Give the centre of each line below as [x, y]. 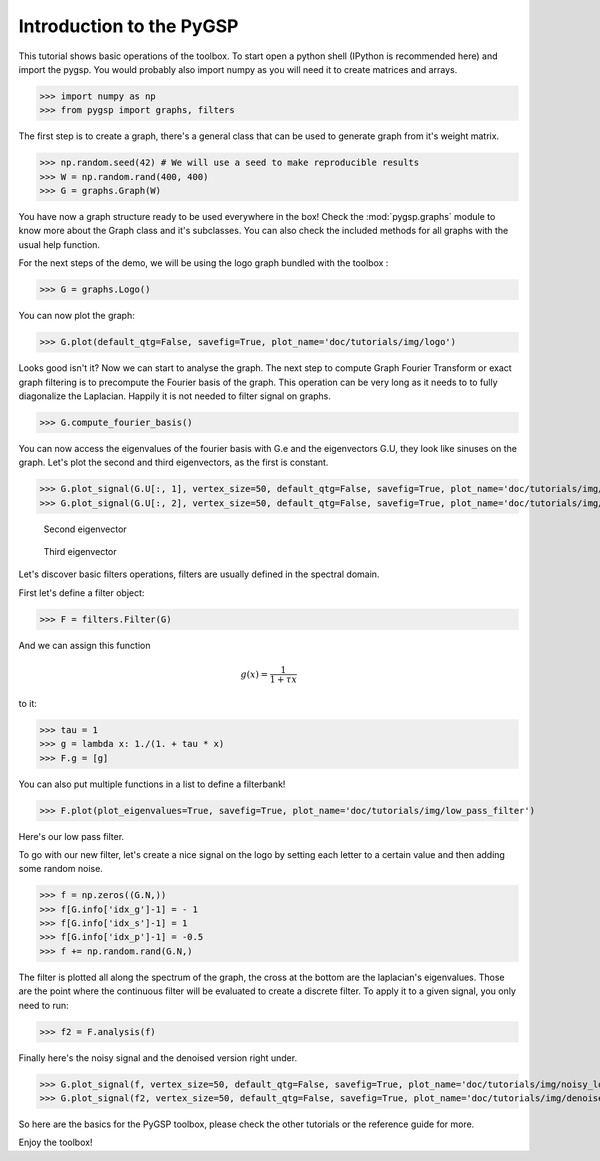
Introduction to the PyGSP [128, 26]
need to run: [43, 1005]
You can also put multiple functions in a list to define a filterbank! [152, 784]
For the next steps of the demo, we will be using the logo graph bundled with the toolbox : [203, 263]
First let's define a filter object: [81, 592]
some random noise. [61, 869]
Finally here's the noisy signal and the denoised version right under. [158, 1057]
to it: [27, 703]
